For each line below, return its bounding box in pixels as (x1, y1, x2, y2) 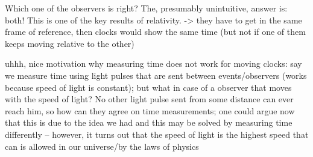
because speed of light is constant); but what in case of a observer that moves (5, 81, 292, 93)
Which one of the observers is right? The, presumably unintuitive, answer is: (5, 2, 288, 14)
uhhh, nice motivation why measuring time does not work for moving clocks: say (5, 57, 302, 70)
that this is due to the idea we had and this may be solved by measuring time (5, 116, 292, 129)
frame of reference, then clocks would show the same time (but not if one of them (5, 25, 306, 38)
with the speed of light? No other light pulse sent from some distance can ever (5, 93, 294, 105)
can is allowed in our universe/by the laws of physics (5, 140, 199, 152)
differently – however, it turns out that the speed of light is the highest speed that (5, 128, 309, 140)
